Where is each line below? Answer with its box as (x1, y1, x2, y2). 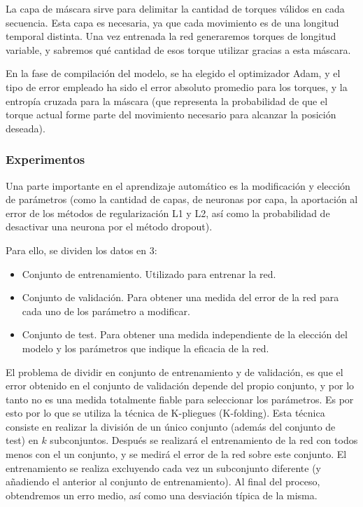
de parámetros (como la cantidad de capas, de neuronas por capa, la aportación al (6, 192, 358, 207)
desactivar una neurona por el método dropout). (6, 219, 213, 234)
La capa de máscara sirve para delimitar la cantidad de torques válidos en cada (6, 1, 345, 15)
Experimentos (6, 151, 85, 168)
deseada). (6, 120, 45, 135)
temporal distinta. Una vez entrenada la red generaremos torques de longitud (6, 29, 336, 43)
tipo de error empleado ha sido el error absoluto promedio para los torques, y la (6, 79, 348, 94)
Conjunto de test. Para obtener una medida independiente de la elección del (22, 327, 348, 342)
